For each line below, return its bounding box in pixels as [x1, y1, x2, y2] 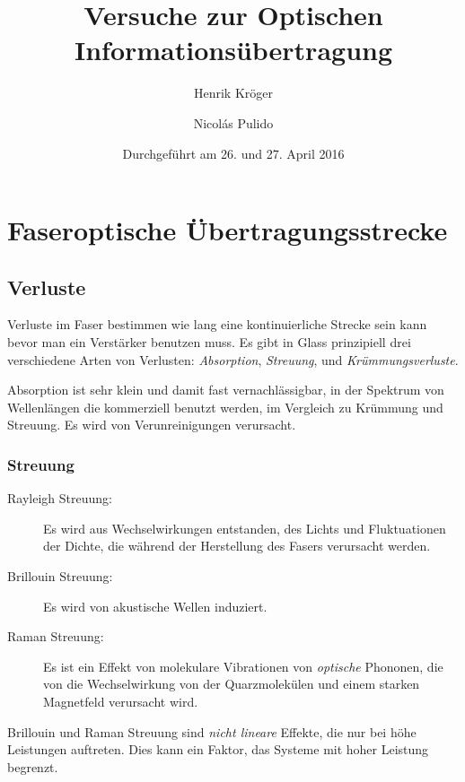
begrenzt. [7, 757, 58, 776]
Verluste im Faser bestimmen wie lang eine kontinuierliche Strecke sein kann [7, 315, 427, 334]
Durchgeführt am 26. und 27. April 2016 [122, 143, 345, 162]
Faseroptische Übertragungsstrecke [7, 212, 448, 248]
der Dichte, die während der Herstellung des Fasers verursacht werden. [43, 536, 431, 555]
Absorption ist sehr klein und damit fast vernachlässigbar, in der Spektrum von [7, 380, 444, 399]
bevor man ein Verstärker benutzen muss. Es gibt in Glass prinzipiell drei [7, 333, 411, 352]
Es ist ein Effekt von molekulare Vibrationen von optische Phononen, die [43, 656, 443, 675]
